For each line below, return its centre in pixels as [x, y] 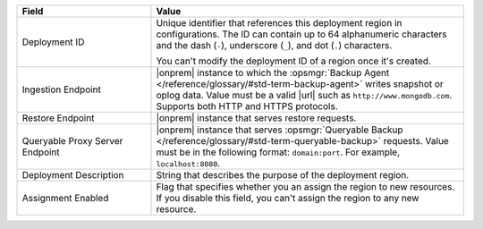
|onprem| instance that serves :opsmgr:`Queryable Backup [280, 130]
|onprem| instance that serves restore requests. [256, 118]
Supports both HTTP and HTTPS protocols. [247, 106]
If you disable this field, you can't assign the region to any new [288, 198]
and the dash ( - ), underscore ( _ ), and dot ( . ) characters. [274, 45]
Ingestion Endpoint [62, 89]
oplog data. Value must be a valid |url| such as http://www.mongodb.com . [304, 95]
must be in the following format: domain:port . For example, [278, 152]
